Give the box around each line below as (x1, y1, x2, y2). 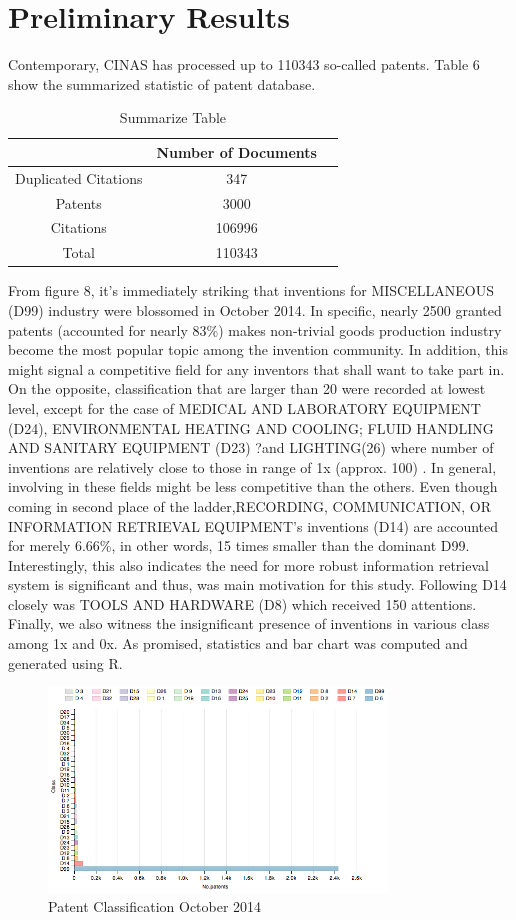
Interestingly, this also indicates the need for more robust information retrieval (8, 554, 489, 575)
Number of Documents (156, 141, 317, 162)
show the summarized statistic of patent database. (8, 73, 316, 94)
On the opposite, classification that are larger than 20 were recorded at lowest (8, 378, 486, 399)
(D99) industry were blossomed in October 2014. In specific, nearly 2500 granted (8, 299, 502, 320)
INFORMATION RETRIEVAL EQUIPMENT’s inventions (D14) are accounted (8, 515, 499, 536)
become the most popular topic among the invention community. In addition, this (8, 339, 508, 360)
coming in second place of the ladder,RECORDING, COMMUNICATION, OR (8, 495, 492, 516)
